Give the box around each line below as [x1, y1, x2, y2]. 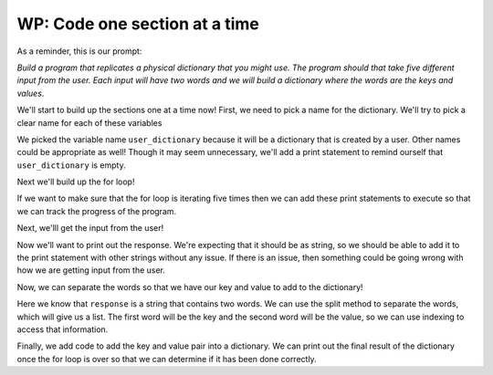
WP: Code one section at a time [16, 14, 259, 34]
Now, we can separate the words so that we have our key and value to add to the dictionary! [16, 281, 364, 292]
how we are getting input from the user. [16, 265, 166, 276]
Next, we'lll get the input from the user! [16, 223, 164, 234]
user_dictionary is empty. [16, 160, 127, 171]
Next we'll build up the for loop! [16, 176, 135, 187]
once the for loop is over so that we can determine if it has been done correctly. [16, 353, 317, 364]
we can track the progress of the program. [16, 205, 177, 216]
